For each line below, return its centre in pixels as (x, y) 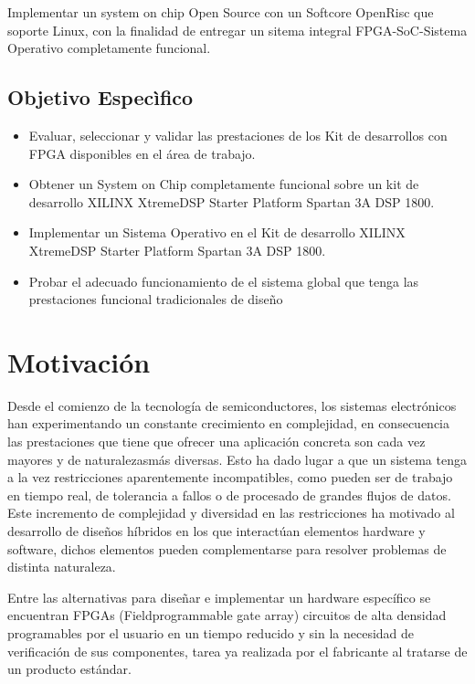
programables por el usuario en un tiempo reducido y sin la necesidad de (211, 632)
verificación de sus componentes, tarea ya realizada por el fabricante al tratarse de (237, 651)
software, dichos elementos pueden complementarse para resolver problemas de (227, 548)
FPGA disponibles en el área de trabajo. (142, 153)
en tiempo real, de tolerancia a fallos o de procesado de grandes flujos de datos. (229, 495)
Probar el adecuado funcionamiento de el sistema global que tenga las (224, 281)
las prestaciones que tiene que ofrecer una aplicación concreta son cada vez (216, 442)
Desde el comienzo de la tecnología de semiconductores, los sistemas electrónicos (232, 405)
